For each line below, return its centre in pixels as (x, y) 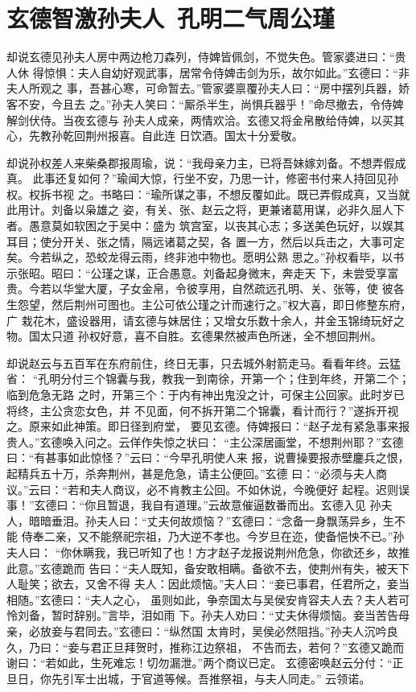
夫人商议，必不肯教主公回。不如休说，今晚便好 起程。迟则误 (250, 489)
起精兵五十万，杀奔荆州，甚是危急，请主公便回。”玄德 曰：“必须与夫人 (191, 473)
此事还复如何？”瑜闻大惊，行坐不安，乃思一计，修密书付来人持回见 (210, 178)
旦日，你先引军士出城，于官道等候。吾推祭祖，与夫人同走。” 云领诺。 (189, 678)
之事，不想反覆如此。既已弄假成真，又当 (292, 194)
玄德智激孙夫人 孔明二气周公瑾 (171, 18)
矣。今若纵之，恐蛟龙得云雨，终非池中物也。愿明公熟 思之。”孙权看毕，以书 (206, 257)
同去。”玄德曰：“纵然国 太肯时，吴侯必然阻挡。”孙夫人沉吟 (236, 630)
